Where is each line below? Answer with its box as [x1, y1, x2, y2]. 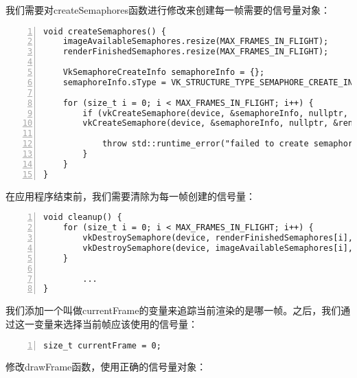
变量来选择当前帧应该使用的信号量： [34, 316, 198, 331]
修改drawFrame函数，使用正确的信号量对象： [5, 359, 207, 374]
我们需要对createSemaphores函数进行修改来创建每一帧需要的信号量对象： [5, 3, 331, 16]
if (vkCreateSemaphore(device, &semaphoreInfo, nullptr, [82, 108, 348, 118]
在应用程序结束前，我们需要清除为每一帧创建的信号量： [5, 188, 255, 203]
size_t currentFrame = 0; [43, 340, 161, 351]
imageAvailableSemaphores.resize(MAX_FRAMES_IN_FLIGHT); [62, 36, 329, 47]
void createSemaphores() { [43, 26, 166, 36]
